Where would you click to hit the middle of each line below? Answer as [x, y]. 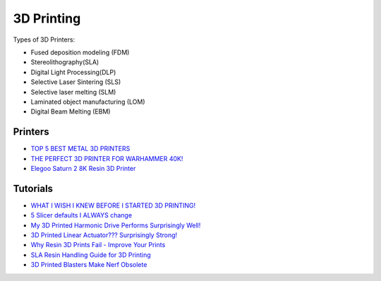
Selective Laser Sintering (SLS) [76, 82]
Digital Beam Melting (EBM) [71, 112]
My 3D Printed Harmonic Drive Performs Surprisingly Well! [116, 225]
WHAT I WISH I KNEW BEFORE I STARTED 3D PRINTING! [113, 205]
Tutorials [33, 188]
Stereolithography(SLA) [65, 62]
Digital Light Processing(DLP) [73, 72]
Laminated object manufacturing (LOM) [88, 102]
